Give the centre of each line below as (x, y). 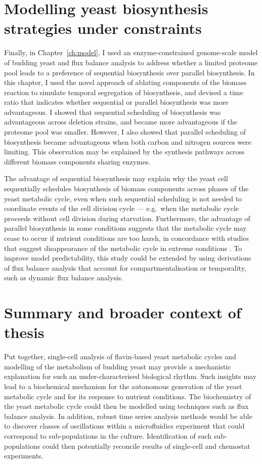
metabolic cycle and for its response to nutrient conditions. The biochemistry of (128, 396)
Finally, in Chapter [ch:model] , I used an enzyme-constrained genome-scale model (131, 52)
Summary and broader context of (123, 312)
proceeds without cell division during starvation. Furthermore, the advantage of (127, 218)
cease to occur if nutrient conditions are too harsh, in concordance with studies (126, 238)
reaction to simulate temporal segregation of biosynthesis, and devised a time (124, 92)
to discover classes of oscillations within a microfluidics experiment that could (124, 426)
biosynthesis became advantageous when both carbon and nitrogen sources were (128, 141)
